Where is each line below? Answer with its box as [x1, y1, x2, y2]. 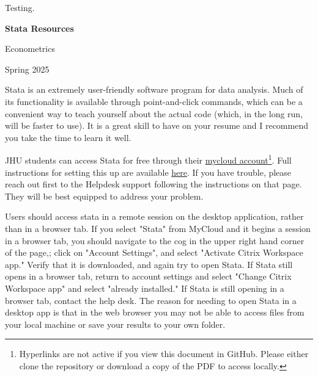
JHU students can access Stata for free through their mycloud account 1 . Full [5, 152, 292, 166]
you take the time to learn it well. [5, 131, 131, 143]
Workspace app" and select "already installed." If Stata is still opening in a [5, 281, 284, 294]
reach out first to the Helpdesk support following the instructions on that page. [5, 178, 302, 190]
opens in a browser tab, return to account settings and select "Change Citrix [5, 270, 292, 283]
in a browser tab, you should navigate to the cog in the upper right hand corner [5, 234, 305, 247]
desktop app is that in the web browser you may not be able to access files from [5, 306, 305, 319]
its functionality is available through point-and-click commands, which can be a [5, 95, 303, 107]
